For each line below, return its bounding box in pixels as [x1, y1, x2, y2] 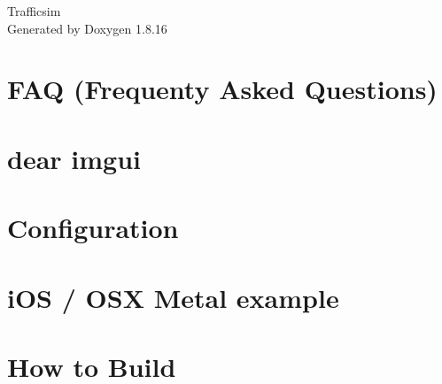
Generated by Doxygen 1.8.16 [7, 19, 167, 37]
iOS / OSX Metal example [7, 279, 339, 315]
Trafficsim [7, 2, 61, 19]
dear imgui [7, 140, 141, 176]
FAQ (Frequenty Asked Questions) [7, 71, 438, 107]
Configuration [7, 210, 179, 246]
